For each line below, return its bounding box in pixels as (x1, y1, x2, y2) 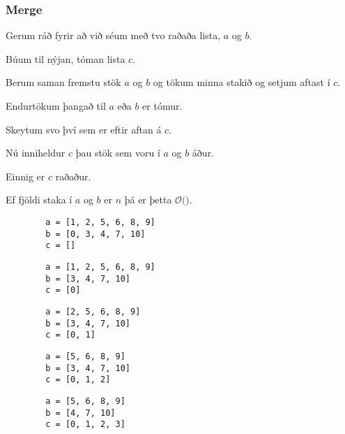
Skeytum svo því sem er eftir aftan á (6, 122, 162, 136)
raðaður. (55, 168, 91, 183)
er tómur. (142, 99, 183, 113)
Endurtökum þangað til (6, 99, 106, 113)
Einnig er (6, 168, 45, 183)
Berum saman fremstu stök (6, 75, 121, 89)
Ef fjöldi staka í (6, 192, 72, 207)
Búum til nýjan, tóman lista (6, 51, 125, 66)
